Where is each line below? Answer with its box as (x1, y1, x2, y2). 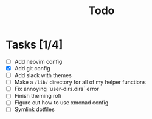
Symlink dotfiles (14, 106, 55, 113)
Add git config (14, 65, 50, 72)
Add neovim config (14, 58, 63, 65)
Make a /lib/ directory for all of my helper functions (14, 78, 147, 86)
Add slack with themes (14, 72, 72, 79)
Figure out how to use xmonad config (14, 99, 109, 106)
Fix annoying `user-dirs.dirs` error (14, 86, 100, 93)
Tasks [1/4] (5, 38, 63, 52)
